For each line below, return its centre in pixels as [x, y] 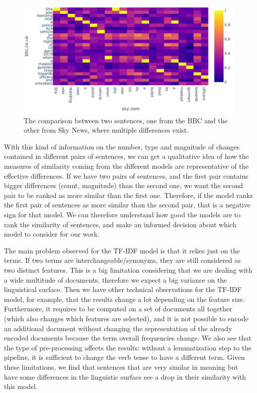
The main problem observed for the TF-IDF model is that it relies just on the [122, 250]
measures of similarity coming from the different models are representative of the [126, 166]
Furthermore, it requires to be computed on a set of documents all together [118, 309]
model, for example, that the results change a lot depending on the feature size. [125, 299]
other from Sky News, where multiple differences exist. [106, 130]
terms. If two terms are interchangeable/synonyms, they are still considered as [123, 260]
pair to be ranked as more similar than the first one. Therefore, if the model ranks [128, 195]
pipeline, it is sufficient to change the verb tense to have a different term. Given [125, 357]
